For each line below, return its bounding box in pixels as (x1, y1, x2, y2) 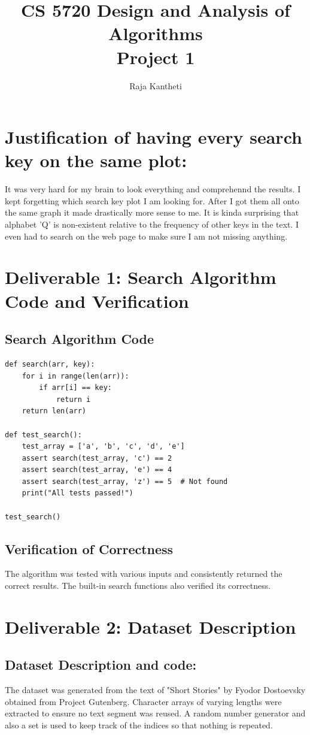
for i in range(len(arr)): (22, 371, 129, 380)
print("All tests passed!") (22, 489, 133, 498)
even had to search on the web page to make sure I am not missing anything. (5, 229, 288, 242)
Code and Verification (5, 288, 189, 313)
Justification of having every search (5, 125, 302, 149)
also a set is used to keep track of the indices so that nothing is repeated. (5, 719, 273, 731)
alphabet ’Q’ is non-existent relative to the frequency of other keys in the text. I (5, 218, 299, 230)
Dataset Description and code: (5, 655, 197, 674)
